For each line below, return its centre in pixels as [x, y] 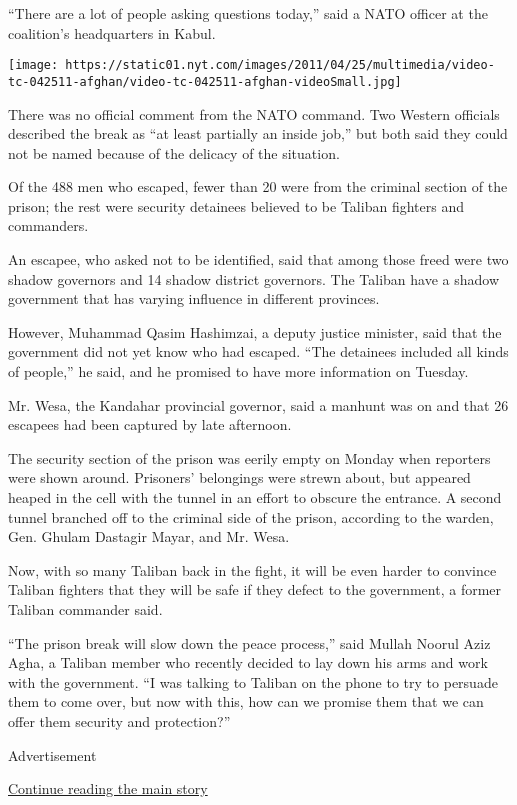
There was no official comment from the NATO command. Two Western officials [254, 113]
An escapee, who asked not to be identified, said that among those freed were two [258, 259]
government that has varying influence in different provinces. [194, 298]
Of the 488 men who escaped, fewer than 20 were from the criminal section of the [258, 186]
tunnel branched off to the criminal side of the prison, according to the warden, [251, 516]
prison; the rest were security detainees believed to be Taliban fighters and [236, 205]
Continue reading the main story [108, 788]
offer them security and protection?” [119, 720]
